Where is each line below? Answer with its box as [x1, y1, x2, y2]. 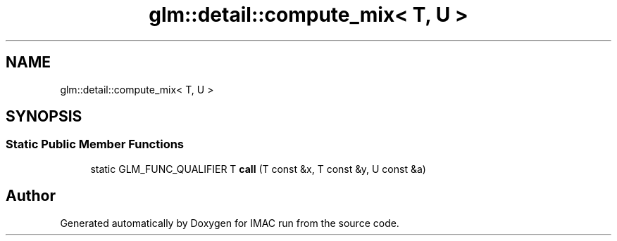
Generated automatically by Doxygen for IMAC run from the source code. [60, 216, 399, 229]
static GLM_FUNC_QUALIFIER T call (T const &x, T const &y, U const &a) [90, 162, 426, 175]
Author [6, 187, 56, 205]
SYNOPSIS [6, 108, 82, 126]
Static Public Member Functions [6, 137, 185, 152]
